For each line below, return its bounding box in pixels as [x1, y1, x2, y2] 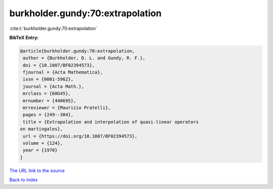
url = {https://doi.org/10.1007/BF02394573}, [23, 133, 138, 139]
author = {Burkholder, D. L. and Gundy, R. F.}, [23, 55, 146, 61]
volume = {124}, [23, 140, 63, 146]
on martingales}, [20, 126, 63, 132]
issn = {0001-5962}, [23, 77, 74, 82]
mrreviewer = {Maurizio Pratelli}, [23, 105, 111, 111]
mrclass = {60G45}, [23, 91, 71, 96]
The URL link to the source [9, 167, 65, 173]
